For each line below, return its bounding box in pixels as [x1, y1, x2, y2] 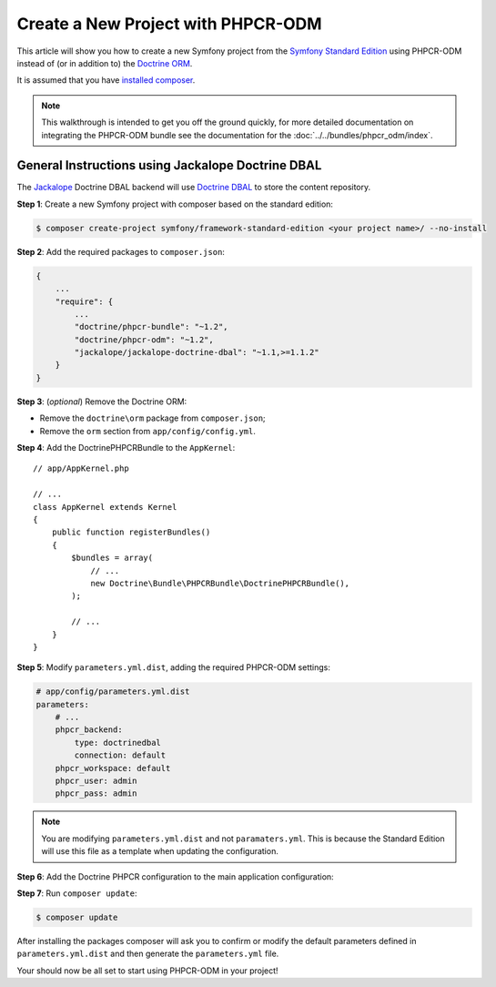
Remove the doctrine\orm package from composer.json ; [39, 412, 266, 423]
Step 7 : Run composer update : [16, 888, 137, 899]
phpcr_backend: [55, 725, 123, 735]
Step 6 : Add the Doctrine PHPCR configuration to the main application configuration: [16, 870, 334, 882]
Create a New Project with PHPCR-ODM [16, 14, 322, 34]
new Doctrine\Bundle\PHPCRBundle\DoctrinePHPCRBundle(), [90, 578, 350, 588]
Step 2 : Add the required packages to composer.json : [16, 246, 225, 257]
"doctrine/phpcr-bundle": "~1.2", [74, 321, 228, 332]
